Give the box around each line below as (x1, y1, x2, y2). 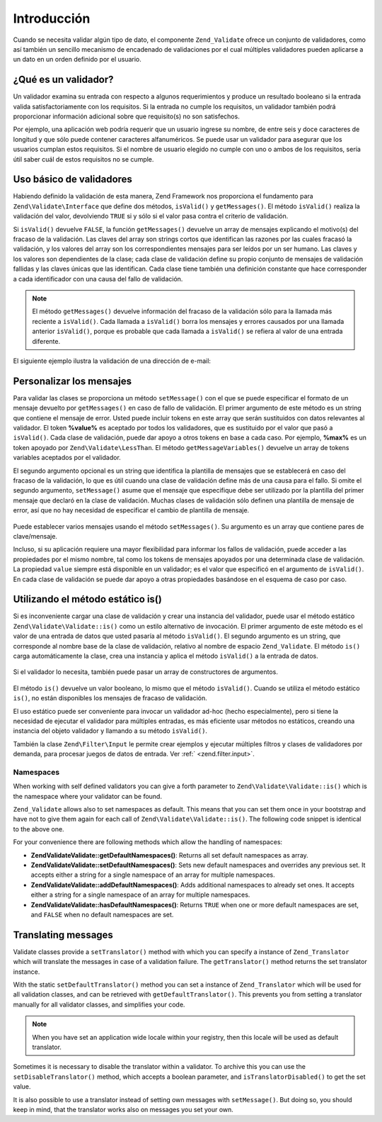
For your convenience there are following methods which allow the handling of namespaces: (13, 838, 283, 846)
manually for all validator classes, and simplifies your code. (13, 1000, 185, 1009)
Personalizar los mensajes (13, 375, 132, 387)
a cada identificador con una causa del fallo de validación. (13, 274, 183, 283)
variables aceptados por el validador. (13, 454, 122, 462)
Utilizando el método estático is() (13, 593, 162, 605)
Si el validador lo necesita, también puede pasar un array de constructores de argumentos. (13, 668, 279, 676)
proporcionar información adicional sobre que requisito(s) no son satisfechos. (13, 112, 240, 120)
